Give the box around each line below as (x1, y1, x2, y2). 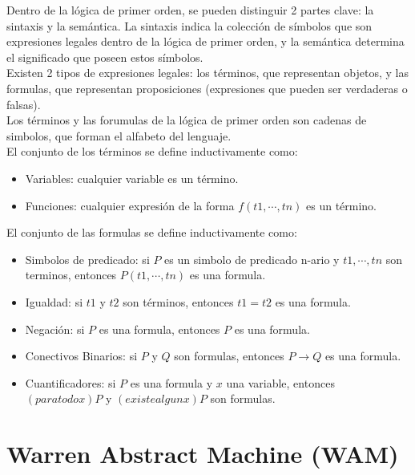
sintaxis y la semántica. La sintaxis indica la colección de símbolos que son (6, 17, 373, 34)
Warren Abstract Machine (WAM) (6, 437, 399, 470)
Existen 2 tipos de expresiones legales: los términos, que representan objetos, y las (6, 64, 409, 81)
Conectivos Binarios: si (25, 347, 138, 364)
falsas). (6, 95, 41, 112)
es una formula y (130, 374, 213, 391)
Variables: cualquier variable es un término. (25, 169, 239, 186)
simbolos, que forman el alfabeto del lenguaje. (6, 127, 232, 144)
